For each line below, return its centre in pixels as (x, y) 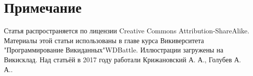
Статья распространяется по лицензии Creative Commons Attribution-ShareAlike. (127, 31)
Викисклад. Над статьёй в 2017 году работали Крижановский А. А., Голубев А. (123, 59)
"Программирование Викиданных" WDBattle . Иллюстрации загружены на (114, 50)
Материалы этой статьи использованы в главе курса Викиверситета (104, 40)
